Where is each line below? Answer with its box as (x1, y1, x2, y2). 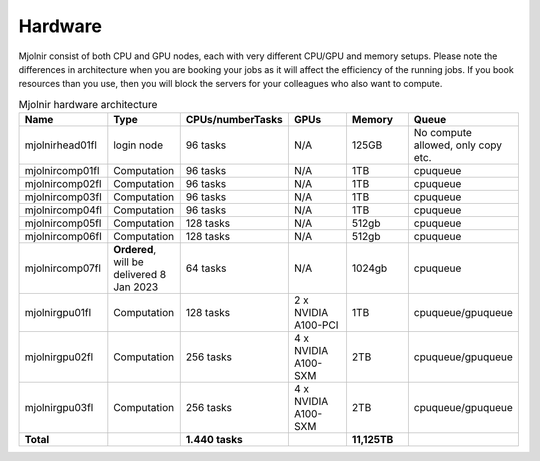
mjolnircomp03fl (24, 190, 102, 204)
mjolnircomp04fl (24, 203, 102, 217)
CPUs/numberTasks (185, 113, 284, 127)
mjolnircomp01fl (24, 164, 100, 178)
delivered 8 (113, 268, 167, 282)
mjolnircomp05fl (24, 216, 102, 230)
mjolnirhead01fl (24, 138, 97, 152)
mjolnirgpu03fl (24, 401, 94, 415)
